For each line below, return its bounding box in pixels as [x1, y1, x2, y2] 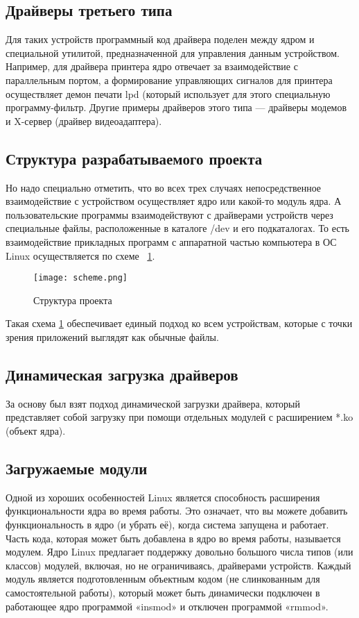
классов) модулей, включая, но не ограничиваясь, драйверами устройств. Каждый [6, 558, 351, 572]
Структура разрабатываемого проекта [6, 147, 263, 169]
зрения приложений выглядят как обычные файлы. [6, 329, 219, 344]
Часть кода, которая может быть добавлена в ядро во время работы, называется [6, 531, 341, 545]
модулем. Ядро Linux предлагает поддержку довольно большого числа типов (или [6, 544, 353, 559]
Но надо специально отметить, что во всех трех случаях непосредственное [6, 180, 322, 194]
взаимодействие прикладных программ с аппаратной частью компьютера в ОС [6, 234, 337, 249]
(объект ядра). [6, 423, 66, 437]
